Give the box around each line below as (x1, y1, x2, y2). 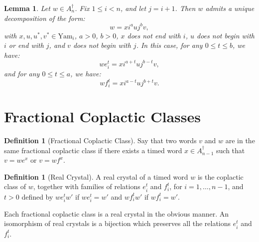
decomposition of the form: (4, 12, 85, 23)
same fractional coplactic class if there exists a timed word (4, 145, 182, 155)
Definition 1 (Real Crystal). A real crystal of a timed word (4, 171, 188, 182)
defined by (21, 191, 53, 202)
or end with (8, 40, 44, 50)
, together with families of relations (33, 181, 140, 192)
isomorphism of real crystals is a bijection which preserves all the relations (4, 218, 231, 229)
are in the (225, 135, 255, 146)
